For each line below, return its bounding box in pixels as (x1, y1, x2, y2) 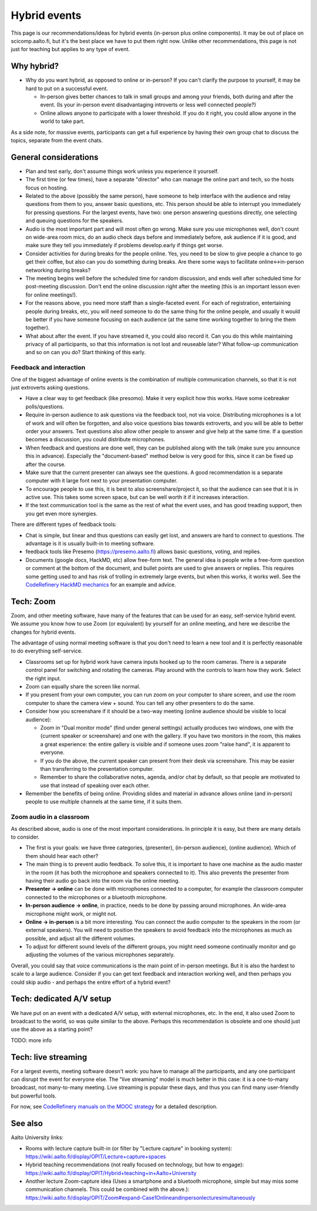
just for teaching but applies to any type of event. (11, 46, 130, 53)
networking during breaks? (25, 267, 91, 274)
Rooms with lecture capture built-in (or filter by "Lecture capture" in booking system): (25, 1145, 232, 1152)
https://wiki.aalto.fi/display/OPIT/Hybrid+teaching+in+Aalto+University (25, 1169, 197, 1176)
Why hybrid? (11, 61, 59, 71)
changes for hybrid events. (11, 628, 76, 636)
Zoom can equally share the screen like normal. (25, 683, 141, 690)
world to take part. (40, 118, 85, 125)
